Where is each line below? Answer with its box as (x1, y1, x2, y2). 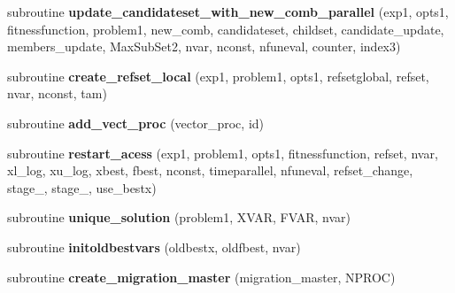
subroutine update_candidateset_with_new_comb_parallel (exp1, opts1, (7, 3, 449, 20)
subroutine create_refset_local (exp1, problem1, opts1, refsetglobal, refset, (7, 66, 429, 85)
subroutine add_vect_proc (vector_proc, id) (7, 113, 265, 132)
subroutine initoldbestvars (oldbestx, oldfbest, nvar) (7, 237, 301, 256)
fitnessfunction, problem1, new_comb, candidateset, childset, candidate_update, (7, 19, 444, 38)
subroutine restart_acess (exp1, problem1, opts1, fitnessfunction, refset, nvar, (7, 143, 438, 162)
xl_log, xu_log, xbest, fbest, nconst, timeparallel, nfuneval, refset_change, (7, 161, 413, 180)
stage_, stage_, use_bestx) (7, 178, 157, 197)
